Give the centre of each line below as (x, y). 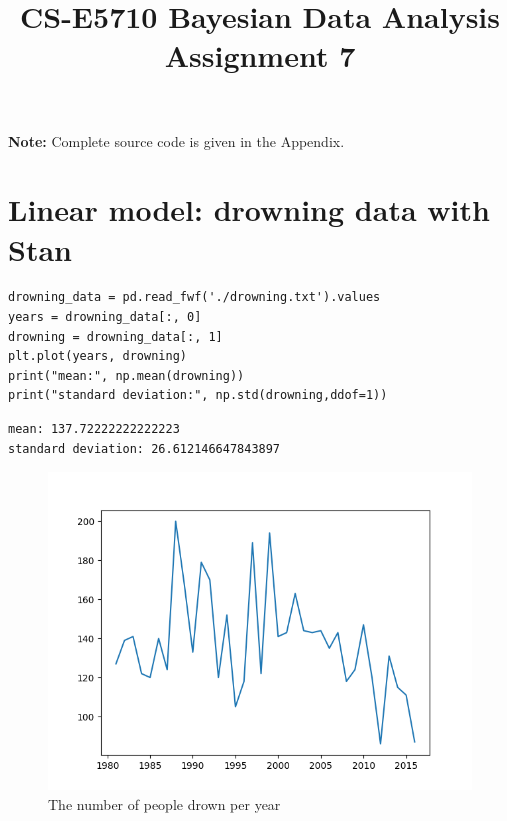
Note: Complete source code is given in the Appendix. (176, 140)
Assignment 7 (260, 55)
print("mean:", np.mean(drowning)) (126, 375)
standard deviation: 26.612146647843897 (144, 448)
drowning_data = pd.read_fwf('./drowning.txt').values (194, 297)
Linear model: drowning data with (249, 209)
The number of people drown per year (164, 803)
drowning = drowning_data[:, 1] (115, 336)
